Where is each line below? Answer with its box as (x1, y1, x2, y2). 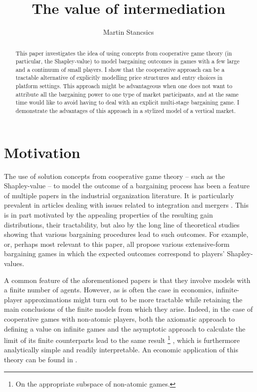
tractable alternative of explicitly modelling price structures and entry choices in (15, 73, 223, 82)
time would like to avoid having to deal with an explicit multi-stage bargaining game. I (15, 98, 240, 107)
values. (4, 258, 24, 269)
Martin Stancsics (103, 27, 154, 37)
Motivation (4, 142, 81, 162)
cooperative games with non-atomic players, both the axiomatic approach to (4, 314, 235, 324)
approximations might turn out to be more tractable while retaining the (24, 294, 243, 304)
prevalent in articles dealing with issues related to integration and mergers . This (4, 200, 249, 210)
